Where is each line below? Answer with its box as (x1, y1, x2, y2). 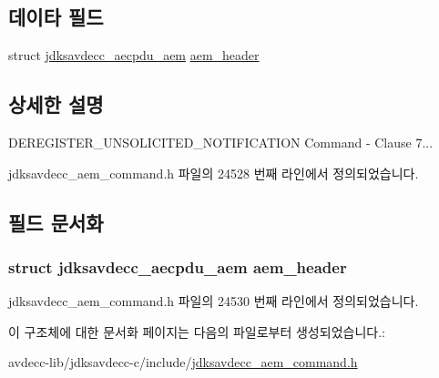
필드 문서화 (8, 208, 104, 236)
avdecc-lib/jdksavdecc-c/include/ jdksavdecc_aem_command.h (8, 352, 358, 372)
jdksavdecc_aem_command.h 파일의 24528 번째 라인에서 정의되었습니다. (8, 163, 419, 182)
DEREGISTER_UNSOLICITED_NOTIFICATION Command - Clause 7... (8, 133, 434, 151)
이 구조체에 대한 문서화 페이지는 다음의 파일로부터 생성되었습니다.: (8, 322, 385, 341)
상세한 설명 (8, 90, 104, 118)
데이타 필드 (8, 3, 104, 31)
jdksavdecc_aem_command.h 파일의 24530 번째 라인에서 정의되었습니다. (8, 291, 419, 311)
